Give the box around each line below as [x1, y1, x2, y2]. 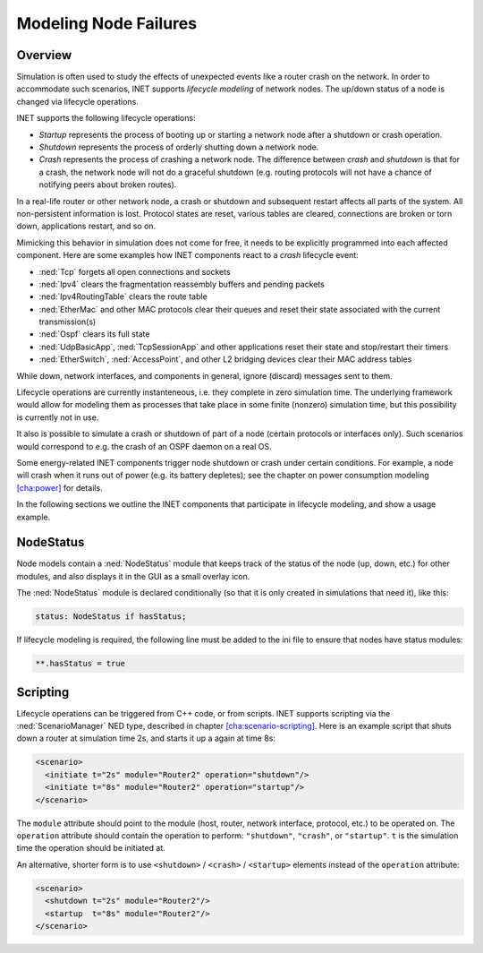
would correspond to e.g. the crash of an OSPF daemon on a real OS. [16, 441, 272, 451]
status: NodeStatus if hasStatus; [35, 612, 187, 622]
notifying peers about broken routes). [38, 179, 177, 190]
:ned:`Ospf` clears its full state [38, 329, 150, 339]
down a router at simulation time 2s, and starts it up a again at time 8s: [16, 733, 276, 743]
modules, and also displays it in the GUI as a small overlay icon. [16, 571, 250, 581]
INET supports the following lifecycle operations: [16, 113, 196, 124]
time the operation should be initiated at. [16, 843, 165, 854]
